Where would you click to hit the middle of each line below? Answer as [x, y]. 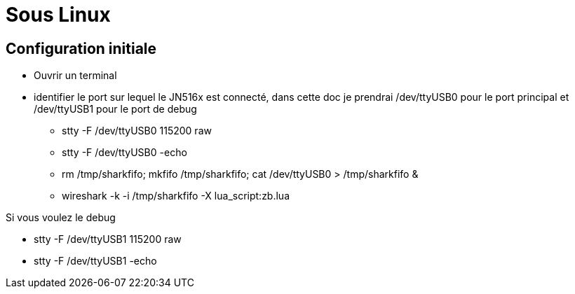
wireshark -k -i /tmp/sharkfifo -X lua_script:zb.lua [176, 196]
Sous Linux [58, 15]
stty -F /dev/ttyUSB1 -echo [95, 261]
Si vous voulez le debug [61, 218]
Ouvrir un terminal [75, 76]
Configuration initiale [81, 48]
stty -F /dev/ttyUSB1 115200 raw [108, 239]
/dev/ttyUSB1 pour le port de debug [115, 109]
